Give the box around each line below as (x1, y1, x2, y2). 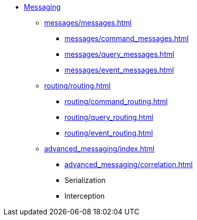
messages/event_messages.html (64, 66, 174, 74)
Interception (64, 192, 105, 200)
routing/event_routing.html (64, 129, 153, 137)
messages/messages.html (44, 18, 132, 27)
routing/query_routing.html (64, 113, 153, 121)
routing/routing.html (44, 81, 111, 90)
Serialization (64, 176, 106, 184)
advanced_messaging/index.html (44, 144, 155, 153)
